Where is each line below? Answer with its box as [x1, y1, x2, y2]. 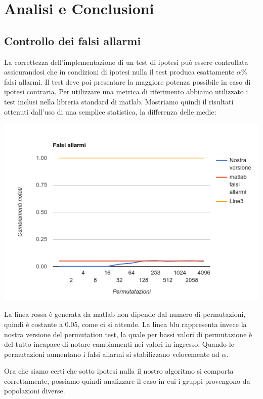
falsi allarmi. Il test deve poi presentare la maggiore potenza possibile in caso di [4, 76, 251, 87]
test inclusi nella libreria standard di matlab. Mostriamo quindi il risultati [4, 96, 234, 106]
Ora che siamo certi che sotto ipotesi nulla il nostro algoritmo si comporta [4, 366, 234, 376]
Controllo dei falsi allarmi [4, 32, 141, 48]
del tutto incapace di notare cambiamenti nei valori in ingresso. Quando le [4, 339, 234, 349]
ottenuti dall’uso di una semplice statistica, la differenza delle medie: [4, 106, 216, 117]
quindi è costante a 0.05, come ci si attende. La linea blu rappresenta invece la [4, 318, 247, 329]
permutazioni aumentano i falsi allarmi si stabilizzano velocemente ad [4, 348, 220, 359]
